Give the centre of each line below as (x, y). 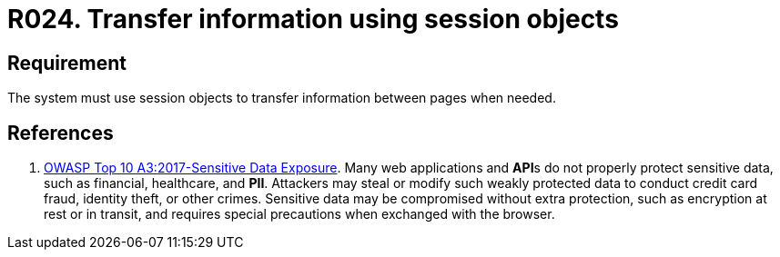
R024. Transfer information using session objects (313, 19)
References (61, 133)
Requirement (67, 63)
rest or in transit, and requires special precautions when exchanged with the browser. (299, 214)
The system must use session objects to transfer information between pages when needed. (282, 98)
